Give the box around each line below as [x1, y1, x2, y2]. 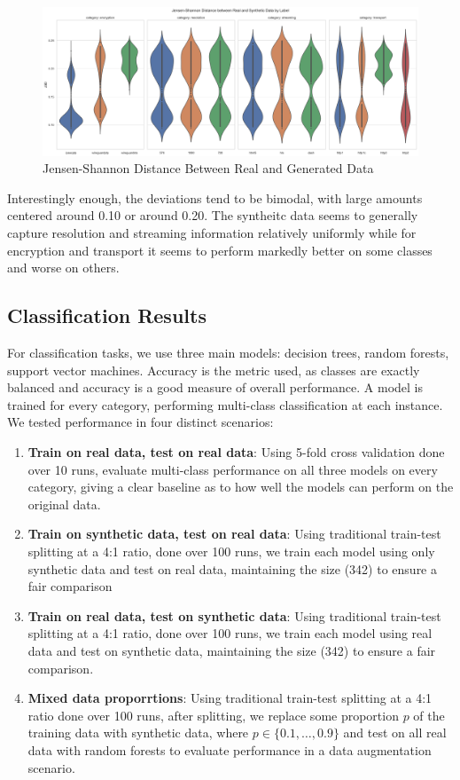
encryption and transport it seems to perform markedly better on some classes [7, 240, 433, 259]
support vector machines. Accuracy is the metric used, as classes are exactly [7, 360, 420, 379]
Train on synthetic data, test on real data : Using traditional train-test [27, 524, 441, 543]
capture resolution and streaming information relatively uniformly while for [7, 224, 417, 242]
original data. [27, 494, 101, 513]
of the [413, 705, 445, 724]
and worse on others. [7, 258, 120, 277]
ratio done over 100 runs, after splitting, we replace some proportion [27, 705, 399, 724]
